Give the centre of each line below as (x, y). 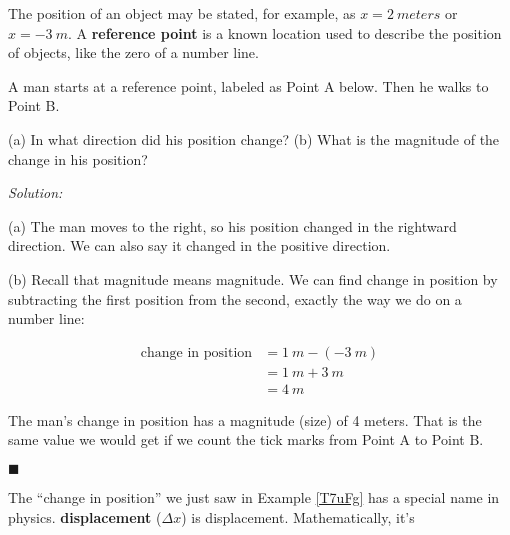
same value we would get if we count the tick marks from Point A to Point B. (246, 439)
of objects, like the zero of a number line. (133, 52)
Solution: (35, 192)
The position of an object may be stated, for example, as (182, 13)
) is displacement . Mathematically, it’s (298, 516)
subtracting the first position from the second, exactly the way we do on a (235, 298)
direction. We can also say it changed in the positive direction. (199, 245)
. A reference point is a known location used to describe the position (284, 32)
